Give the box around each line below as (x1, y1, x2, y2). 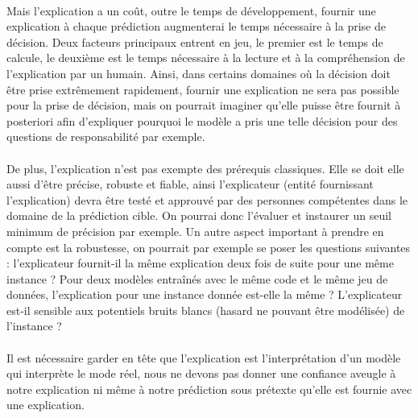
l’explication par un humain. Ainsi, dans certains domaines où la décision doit (6, 64, 391, 81)
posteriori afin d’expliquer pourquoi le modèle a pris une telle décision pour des (6, 112, 398, 129)
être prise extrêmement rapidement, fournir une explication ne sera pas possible (6, 81, 399, 97)
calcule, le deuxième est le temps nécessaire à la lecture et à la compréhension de (6, 49, 405, 66)
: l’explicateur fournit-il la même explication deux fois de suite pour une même (6, 255, 394, 271)
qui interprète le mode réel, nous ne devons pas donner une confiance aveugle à (6, 365, 396, 382)
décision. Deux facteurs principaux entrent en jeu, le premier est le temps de (6, 33, 383, 50)
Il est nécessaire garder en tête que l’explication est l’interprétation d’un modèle (6, 349, 401, 366)
